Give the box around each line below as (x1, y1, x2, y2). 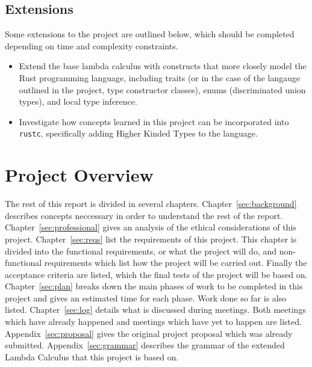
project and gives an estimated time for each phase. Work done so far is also (5, 291, 287, 304)
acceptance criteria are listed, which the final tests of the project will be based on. (5, 268, 308, 280)
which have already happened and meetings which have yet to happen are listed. (5, 315, 302, 328)
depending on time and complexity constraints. (5, 39, 178, 52)
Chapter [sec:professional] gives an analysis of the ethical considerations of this (5, 221, 296, 233)
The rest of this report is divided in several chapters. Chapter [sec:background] (5, 197, 297, 210)
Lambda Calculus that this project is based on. (5, 350, 179, 363)
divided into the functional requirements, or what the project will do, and (5, 244, 277, 257)
